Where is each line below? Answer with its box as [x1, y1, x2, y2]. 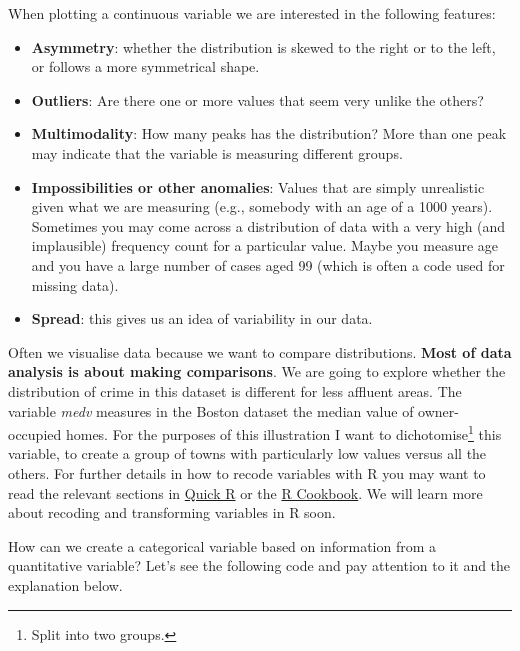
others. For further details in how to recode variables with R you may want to [8, 462, 486, 483]
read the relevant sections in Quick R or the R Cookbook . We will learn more [8, 482, 483, 503]
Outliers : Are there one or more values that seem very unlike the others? [31, 89, 484, 110]
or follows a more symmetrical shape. [31, 56, 260, 77]
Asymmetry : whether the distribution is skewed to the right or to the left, [31, 36, 496, 57]
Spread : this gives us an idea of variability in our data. [31, 308, 373, 329]
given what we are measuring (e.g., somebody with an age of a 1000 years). [31, 196, 493, 217]
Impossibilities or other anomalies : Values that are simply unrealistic [31, 176, 485, 197]
